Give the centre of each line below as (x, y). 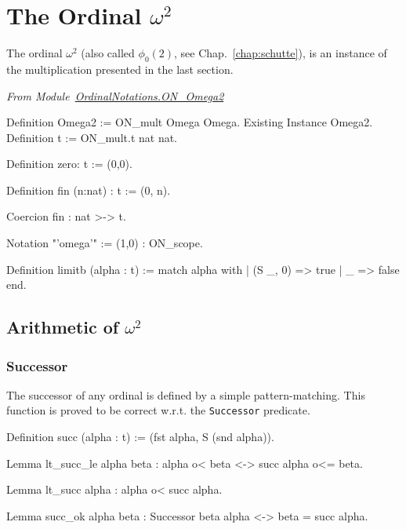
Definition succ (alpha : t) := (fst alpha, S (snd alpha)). (140, 437)
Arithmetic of (63, 327)
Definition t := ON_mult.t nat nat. (92, 137)
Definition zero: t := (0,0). (69, 164)
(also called (108, 53)
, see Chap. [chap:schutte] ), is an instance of (281, 53)
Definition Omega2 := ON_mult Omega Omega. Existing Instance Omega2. (190, 122)
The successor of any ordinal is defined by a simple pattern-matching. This (186, 394)
